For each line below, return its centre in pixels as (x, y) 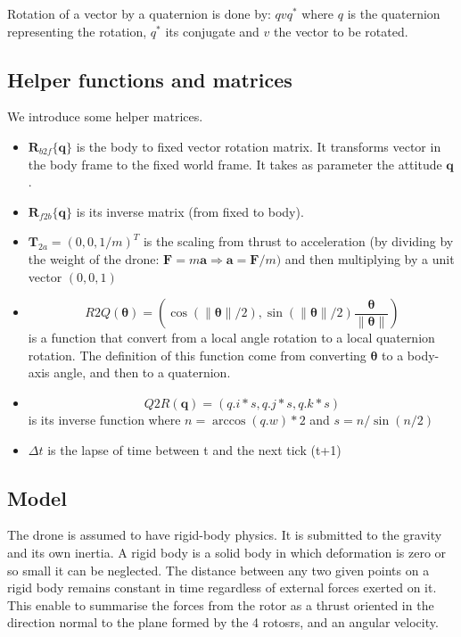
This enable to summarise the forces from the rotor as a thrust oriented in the (221, 604)
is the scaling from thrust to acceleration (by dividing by (298, 241)
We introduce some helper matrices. (105, 116)
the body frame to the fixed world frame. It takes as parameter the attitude (235, 164)
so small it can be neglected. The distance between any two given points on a (218, 570)
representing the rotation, (77, 31)
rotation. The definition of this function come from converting (197, 355)
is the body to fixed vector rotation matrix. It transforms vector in (259, 146)
